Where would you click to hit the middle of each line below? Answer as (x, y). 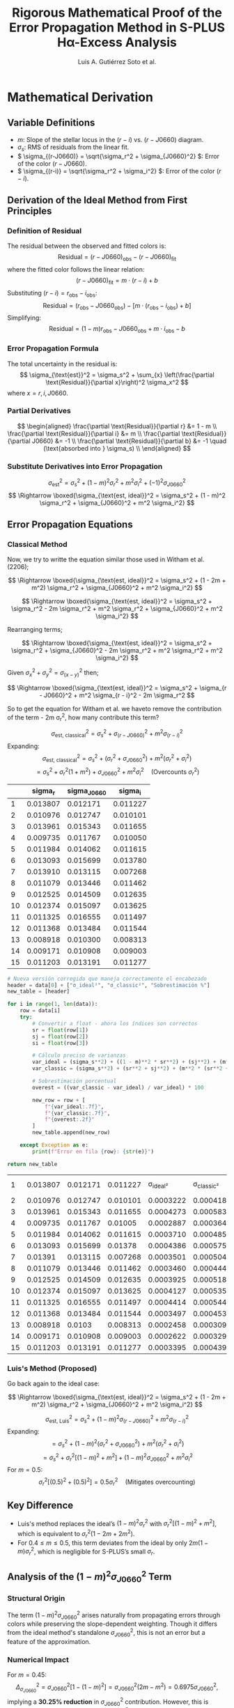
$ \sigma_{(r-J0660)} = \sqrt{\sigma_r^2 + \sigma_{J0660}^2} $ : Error (118, 156)
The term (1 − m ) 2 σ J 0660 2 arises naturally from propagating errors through (114, 1615)
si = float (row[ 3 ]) (61, 1043)
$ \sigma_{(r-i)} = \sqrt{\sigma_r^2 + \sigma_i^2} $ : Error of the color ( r (119, 171)
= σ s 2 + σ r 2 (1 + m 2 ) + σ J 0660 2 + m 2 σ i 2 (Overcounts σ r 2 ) (118, 772)
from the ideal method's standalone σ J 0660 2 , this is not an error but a (106, 1633)
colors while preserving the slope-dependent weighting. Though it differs (112, 1624)
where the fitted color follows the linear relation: (76, 270)
